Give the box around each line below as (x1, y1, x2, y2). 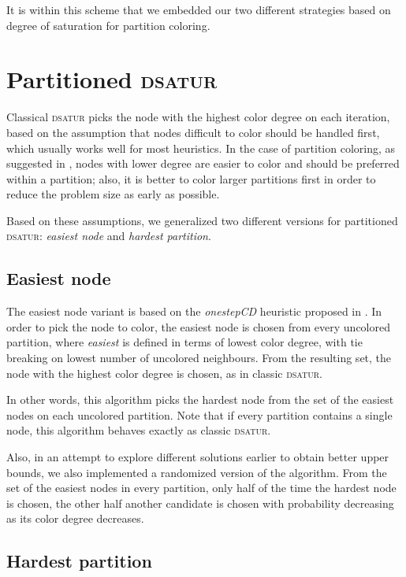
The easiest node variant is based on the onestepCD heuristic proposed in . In (6, 303, 382, 320)
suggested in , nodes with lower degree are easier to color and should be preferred (6, 155, 400, 172)
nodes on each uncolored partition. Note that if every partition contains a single (6, 406, 393, 423)
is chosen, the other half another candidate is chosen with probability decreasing (6, 494, 394, 511)
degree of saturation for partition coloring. (6, 17, 210, 33)
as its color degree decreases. (6, 510, 144, 527)
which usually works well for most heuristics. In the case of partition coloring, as (6, 139, 396, 156)
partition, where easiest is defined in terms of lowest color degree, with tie (6, 334, 363, 350)
